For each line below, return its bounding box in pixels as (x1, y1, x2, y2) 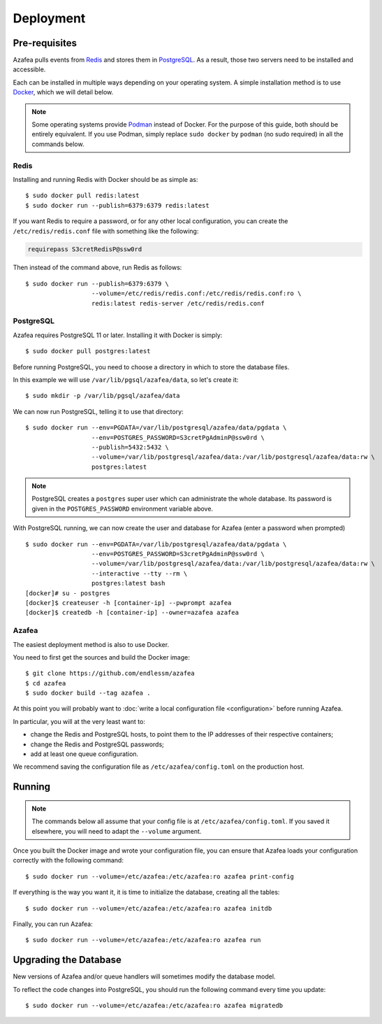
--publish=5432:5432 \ (91, 443, 169, 451)
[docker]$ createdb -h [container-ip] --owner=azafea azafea (25, 609, 239, 617)
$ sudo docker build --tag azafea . (25, 689, 151, 697)
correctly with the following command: (13, 856, 124, 865)
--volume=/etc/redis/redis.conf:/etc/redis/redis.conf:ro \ (91, 290, 302, 297)
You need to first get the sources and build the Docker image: (13, 653, 190, 661)
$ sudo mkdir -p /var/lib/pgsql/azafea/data (25, 392, 181, 400)
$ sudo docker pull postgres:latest (25, 347, 151, 355)
